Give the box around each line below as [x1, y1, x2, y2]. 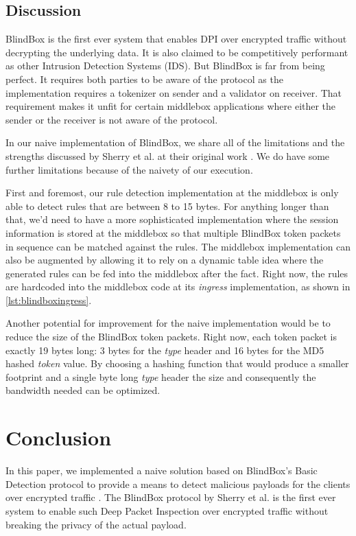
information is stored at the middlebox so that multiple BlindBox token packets [5, 225, 341, 240]
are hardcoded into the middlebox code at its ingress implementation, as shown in [5, 279, 351, 294]
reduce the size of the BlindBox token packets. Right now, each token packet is [5, 329, 337, 344]
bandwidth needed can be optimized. [5, 383, 161, 397]
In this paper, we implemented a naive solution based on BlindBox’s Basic [5, 463, 318, 478]
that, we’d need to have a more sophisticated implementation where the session [5, 212, 339, 226]
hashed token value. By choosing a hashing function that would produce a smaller [5, 356, 349, 371]
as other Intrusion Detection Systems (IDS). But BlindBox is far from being [5, 58, 325, 73]
